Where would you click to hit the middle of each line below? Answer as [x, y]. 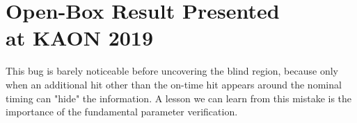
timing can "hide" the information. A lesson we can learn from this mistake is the [179, 98]
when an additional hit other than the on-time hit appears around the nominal [174, 84]
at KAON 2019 [80, 38]
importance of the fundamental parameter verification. [122, 112]
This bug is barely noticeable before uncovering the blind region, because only [172, 71]
